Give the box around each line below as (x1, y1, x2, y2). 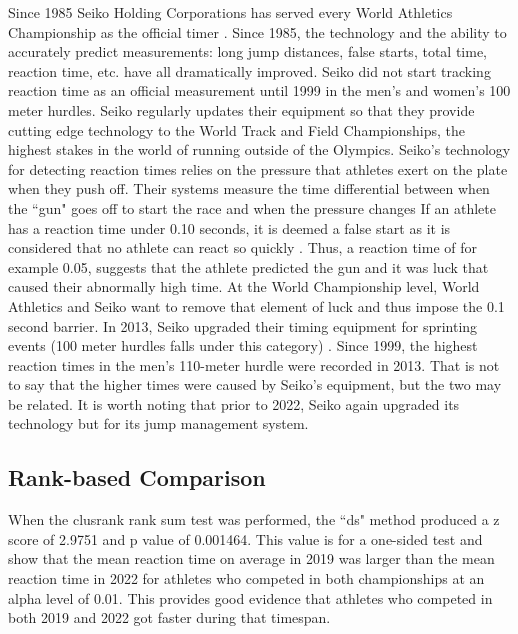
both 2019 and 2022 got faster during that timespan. (8, 607, 331, 628)
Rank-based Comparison (8, 462, 266, 493)
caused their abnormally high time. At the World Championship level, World (8, 276, 480, 297)
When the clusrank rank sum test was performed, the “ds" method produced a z (8, 509, 500, 530)
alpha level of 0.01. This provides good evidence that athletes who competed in (8, 587, 493, 608)
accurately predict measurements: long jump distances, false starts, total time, (8, 41, 487, 62)
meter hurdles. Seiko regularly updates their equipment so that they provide (8, 99, 475, 120)
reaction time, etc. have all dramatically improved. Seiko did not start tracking (8, 60, 491, 81)
